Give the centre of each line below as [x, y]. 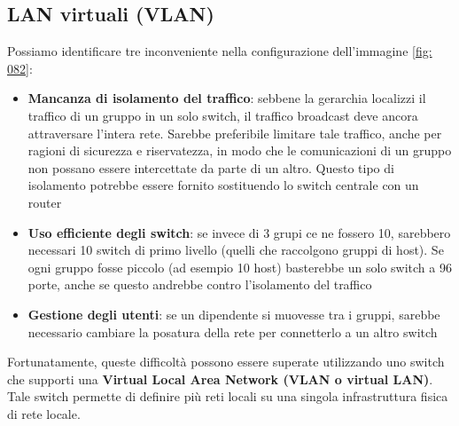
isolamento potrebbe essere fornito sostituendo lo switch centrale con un [223, 185]
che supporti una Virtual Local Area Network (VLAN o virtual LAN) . [220, 379]
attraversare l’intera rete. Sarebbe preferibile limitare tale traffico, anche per [235, 133]
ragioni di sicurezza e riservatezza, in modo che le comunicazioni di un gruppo [240, 150]
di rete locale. [44, 413]
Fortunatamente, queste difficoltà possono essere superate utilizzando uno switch [226, 362]
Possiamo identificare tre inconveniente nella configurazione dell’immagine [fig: [220, 51]
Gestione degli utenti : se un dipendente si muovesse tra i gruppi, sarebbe [234, 314]
